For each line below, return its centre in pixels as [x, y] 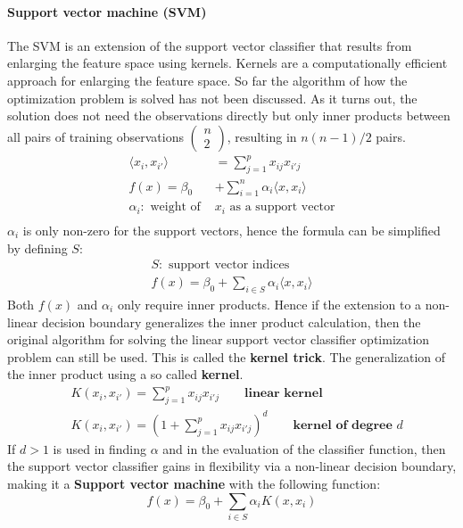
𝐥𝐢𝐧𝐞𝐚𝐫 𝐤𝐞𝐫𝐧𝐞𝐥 [283, 394]
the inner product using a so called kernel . [125, 374]
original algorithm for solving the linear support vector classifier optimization [219, 339]
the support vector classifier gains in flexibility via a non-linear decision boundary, [232, 466]
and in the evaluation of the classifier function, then [304, 448]
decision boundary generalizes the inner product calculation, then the [231, 322]
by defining [37, 247]
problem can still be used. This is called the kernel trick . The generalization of [227, 356]
